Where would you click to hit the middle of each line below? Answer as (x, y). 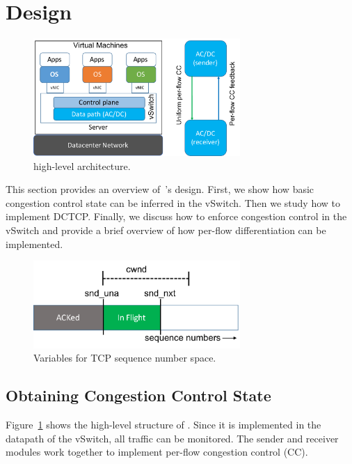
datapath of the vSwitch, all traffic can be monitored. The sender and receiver (172, 438)
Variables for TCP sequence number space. (125, 358)
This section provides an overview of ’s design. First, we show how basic (160, 189)
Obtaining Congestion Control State (138, 395)
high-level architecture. (82, 165)
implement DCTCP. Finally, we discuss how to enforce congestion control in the (176, 216)
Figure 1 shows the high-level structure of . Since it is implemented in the (163, 425)
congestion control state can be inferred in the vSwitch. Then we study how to (173, 202)
